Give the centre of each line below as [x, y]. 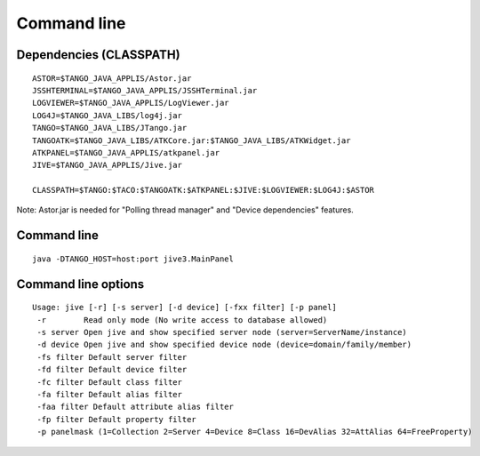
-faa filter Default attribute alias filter [136, 407]
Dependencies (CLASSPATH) [99, 55]
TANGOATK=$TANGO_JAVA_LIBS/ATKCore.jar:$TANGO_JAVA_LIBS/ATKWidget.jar [192, 140]
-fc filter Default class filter [109, 382]
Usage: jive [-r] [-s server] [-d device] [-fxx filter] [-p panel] [184, 308]
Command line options [80, 284]
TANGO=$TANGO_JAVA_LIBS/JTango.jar [110, 128]
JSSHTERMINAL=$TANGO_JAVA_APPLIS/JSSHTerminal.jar [145, 90]
